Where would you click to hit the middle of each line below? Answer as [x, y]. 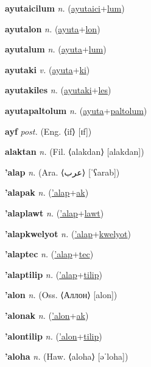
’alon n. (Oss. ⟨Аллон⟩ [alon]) [61, 295]
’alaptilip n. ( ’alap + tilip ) [54, 274]
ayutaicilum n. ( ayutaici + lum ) [65, 8]
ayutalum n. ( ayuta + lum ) [56, 49]
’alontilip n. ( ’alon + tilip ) [54, 336]
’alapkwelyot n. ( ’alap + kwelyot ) [68, 233]
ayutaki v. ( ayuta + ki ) [47, 69]
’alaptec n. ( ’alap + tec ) [49, 254]
